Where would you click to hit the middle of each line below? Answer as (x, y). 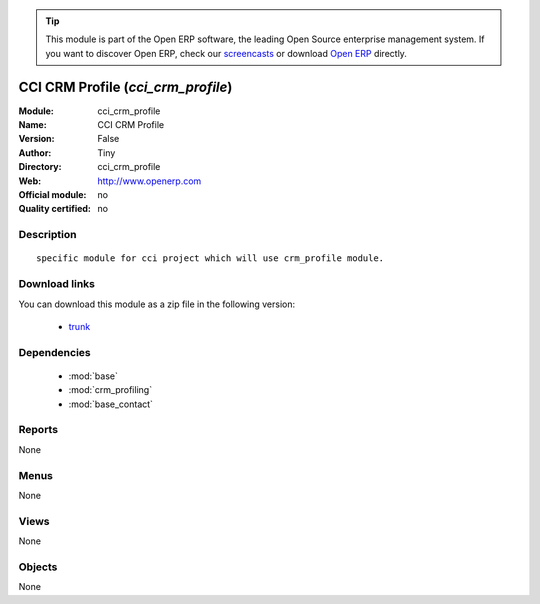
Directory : (40, 167)
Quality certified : (55, 209)
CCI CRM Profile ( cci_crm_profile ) (125, 86)
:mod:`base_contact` (111, 404)
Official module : (52, 195)
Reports (38, 430)
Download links (56, 284)
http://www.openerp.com (149, 181)
